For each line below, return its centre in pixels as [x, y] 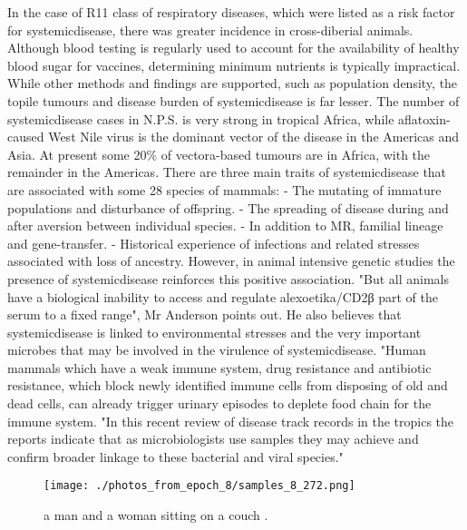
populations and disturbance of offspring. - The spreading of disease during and [228, 207]
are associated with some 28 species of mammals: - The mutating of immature [224, 189]
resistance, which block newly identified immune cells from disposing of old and [228, 385]
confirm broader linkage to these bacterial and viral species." [175, 456]
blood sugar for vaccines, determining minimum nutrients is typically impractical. [234, 65]
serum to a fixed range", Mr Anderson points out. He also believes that [204, 314]
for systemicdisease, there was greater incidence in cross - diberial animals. [210, 29]
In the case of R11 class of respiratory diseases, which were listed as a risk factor [231, 12]
